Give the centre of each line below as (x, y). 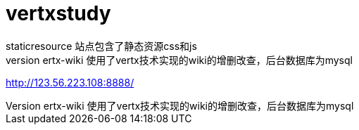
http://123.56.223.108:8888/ (70, 82)
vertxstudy (58, 13)
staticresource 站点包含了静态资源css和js (101, 46)
